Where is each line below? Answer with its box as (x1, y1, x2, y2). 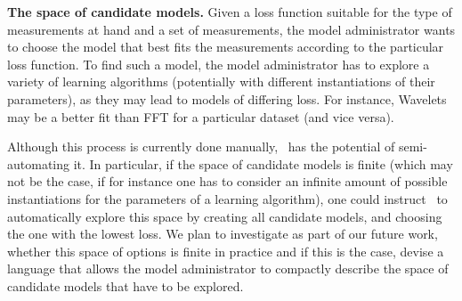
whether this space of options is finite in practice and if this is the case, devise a (7, 241, 444, 260)
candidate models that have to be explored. (7, 276, 244, 295)
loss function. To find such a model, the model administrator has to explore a (7, 54, 430, 73)
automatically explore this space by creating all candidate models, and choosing (7, 207, 442, 225)
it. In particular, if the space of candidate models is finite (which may (73, 154, 453, 173)
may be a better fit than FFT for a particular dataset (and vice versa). (7, 107, 394, 126)
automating (7, 154, 70, 173)
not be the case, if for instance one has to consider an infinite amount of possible (7, 172, 448, 191)
